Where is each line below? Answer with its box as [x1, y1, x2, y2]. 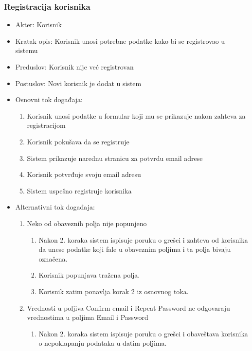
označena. [38, 253, 68, 263]
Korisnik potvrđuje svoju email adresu [27, 169, 141, 179]
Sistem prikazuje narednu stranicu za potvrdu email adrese [27, 153, 203, 163]
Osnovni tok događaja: [15, 94, 83, 105]
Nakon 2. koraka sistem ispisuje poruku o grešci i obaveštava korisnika [38, 328, 248, 338]
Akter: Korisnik [15, 19, 62, 30]
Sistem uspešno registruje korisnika [27, 185, 132, 195]
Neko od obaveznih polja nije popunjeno [27, 218, 147, 228]
